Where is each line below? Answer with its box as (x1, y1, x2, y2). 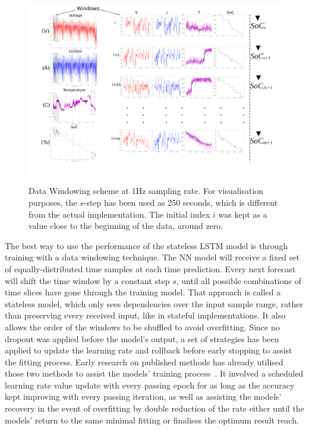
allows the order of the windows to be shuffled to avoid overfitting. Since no (5, 320, 280, 333)
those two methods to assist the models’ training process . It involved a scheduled (5, 367, 304, 380)
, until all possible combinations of (176, 274, 301, 286)
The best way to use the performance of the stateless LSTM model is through (5, 239, 288, 251)
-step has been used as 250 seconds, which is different (83, 196, 278, 208)
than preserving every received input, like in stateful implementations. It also (5, 309, 286, 321)
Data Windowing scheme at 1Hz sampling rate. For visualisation (29, 184, 264, 197)
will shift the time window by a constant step (5, 274, 170, 286)
